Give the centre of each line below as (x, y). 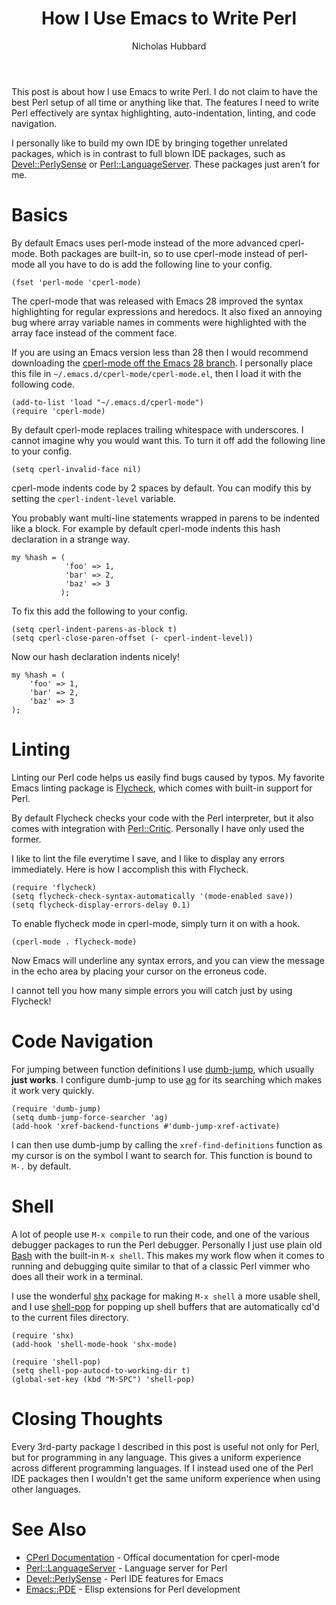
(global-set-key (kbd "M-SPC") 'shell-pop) (103, 1379)
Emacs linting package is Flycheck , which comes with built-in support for (162, 788)
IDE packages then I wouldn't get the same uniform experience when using (166, 1478)
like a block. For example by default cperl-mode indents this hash (146, 528)
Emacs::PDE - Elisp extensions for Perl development (133, 1589)
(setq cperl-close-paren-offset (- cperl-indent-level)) (132, 638)
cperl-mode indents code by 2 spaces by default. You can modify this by (161, 488)
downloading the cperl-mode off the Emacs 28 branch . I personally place (162, 363)
